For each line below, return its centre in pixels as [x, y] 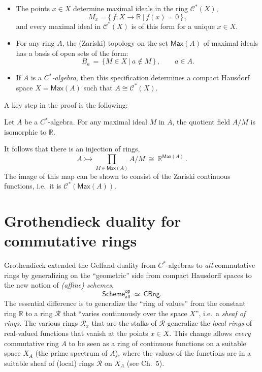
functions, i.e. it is [33, 186]
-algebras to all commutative [210, 265]
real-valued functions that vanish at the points [76, 333]
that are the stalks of [124, 323]
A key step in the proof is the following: [66, 104]
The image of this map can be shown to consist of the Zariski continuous [117, 176]
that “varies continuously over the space [125, 313]
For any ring [35, 43]
